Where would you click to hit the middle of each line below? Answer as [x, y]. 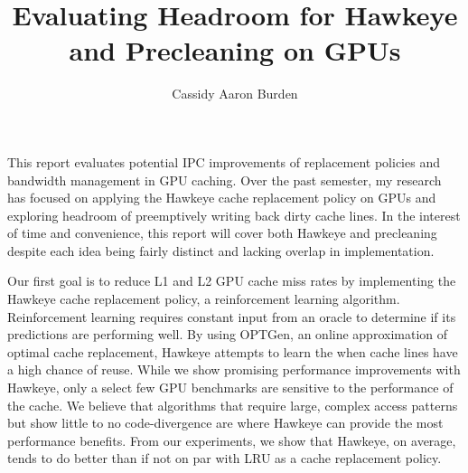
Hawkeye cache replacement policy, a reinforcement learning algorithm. [204, 299]
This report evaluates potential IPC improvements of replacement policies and [224, 161]
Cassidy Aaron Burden [235, 94]
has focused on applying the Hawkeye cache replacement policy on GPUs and [222, 198]
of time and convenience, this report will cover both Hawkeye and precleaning [222, 233]
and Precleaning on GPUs [235, 50]
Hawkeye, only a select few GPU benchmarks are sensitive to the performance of [230, 388]
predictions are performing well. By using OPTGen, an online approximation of [228, 334]
